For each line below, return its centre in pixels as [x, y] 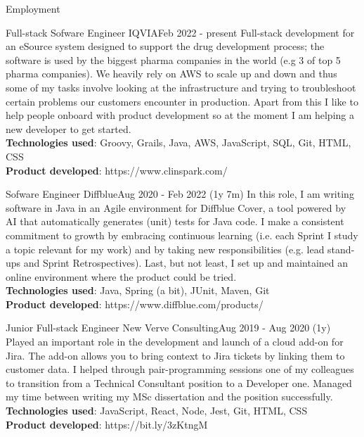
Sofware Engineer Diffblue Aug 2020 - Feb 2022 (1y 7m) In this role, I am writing [180, 194]
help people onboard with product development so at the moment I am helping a [180, 115]
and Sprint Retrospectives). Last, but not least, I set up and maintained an [186, 263]
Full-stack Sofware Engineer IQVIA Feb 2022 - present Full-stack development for [180, 32]
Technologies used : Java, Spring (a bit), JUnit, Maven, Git [138, 290]
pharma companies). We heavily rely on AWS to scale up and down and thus [171, 74]
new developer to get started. [69, 128]
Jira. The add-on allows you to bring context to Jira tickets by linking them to [175, 355]
